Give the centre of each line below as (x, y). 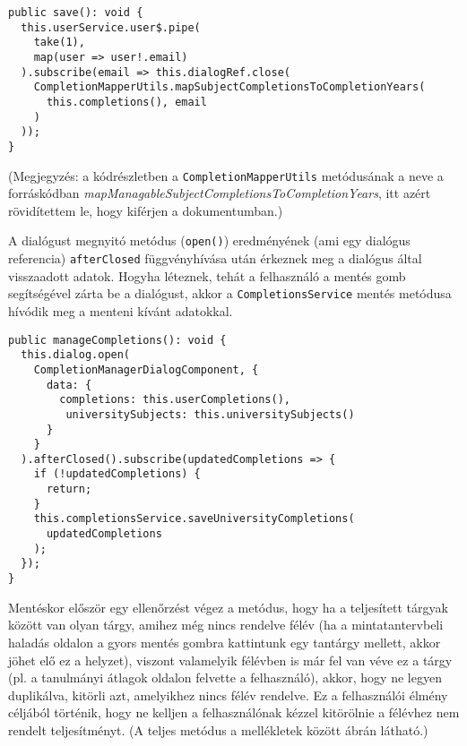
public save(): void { (76, 13)
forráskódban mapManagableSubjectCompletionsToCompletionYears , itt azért (220, 193)
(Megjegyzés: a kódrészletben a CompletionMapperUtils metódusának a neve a (226, 175)
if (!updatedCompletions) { (117, 474)
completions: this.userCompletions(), (175, 400)
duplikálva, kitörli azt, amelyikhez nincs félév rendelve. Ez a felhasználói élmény (228, 695)
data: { (69, 385)
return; (69, 489)
